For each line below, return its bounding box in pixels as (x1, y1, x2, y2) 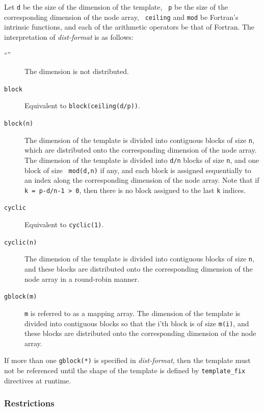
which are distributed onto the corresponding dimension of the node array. (24, 144, 257, 155)
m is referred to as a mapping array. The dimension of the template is (24, 307, 241, 318)
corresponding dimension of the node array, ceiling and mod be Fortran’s (4, 11, 239, 22)
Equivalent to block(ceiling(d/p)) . (24, 100, 140, 111)
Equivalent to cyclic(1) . (24, 219, 104, 230)
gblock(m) (4, 293, 37, 301)
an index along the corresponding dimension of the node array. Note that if (24, 175, 259, 185)
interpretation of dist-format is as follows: (4, 31, 134, 42)
